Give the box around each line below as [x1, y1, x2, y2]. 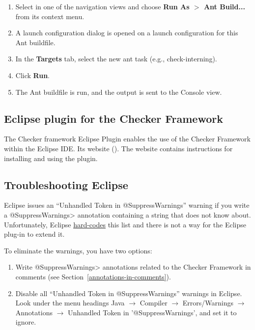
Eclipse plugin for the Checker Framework [4, 110, 223, 126]
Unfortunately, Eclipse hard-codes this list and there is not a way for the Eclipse [4, 219, 246, 229]
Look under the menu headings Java [15, 298, 125, 308]
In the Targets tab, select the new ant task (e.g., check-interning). [15, 54, 217, 64]
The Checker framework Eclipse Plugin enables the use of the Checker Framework [4, 134, 251, 144]
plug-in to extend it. [4, 229, 65, 239]
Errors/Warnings [182, 298, 233, 308]
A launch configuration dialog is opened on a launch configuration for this [15, 27, 238, 38]
